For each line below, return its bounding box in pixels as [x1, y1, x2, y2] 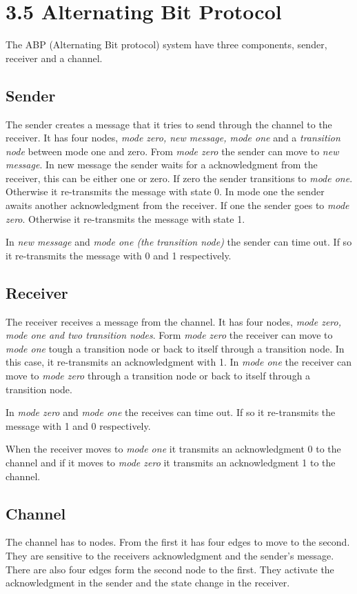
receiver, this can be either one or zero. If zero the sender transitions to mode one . [6, 170, 353, 185]
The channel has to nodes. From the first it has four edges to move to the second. [6, 535, 350, 549]
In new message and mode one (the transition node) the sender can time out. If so [6, 235, 352, 249]
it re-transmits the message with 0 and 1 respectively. [6, 248, 232, 262]
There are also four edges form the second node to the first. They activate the [6, 562, 334, 576]
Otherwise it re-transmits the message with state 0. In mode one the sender [6, 184, 325, 199]
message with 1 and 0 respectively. [6, 418, 151, 433]
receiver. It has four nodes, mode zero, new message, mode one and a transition [6, 130, 340, 145]
